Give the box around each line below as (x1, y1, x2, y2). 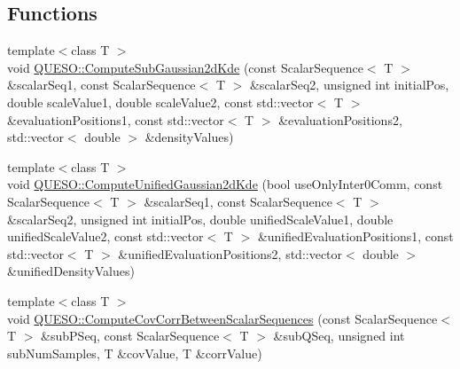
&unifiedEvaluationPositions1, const (257, 227, 454, 246)
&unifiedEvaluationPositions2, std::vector (118, 244, 343, 263)
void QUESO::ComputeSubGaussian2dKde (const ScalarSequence (7, 58, 363, 76)
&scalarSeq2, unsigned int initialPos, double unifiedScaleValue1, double (7, 209, 394, 228)
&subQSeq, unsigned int (273, 326, 405, 345)
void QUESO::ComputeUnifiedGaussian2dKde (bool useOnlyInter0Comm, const (7, 175, 443, 193)
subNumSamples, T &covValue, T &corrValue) (7, 343, 262, 362)
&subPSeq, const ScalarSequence (41, 326, 220, 345)
